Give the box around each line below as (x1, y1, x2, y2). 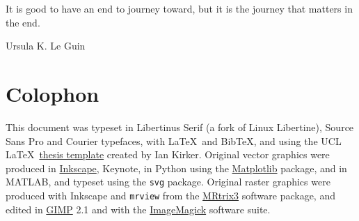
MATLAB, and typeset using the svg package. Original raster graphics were (6, 174, 330, 189)
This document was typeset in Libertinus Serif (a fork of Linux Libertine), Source (6, 119, 354, 134)
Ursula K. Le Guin (6, 38, 86, 53)
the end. (6, 15, 40, 29)
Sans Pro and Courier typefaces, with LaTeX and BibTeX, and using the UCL (6, 133, 342, 148)
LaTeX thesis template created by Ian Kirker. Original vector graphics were (6, 147, 330, 162)
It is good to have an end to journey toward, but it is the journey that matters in (6, 1, 353, 15)
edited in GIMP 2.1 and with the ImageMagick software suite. (6, 201, 271, 216)
